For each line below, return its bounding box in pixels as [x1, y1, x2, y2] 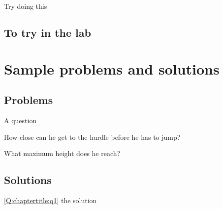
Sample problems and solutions [4, 58, 220, 78]
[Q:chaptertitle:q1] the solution [4, 195, 97, 205]
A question [4, 115, 37, 125]
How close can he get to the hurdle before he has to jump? [4, 131, 181, 142]
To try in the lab [4, 25, 91, 40]
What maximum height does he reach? [4, 148, 121, 158]
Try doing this [4, 1, 47, 11]
